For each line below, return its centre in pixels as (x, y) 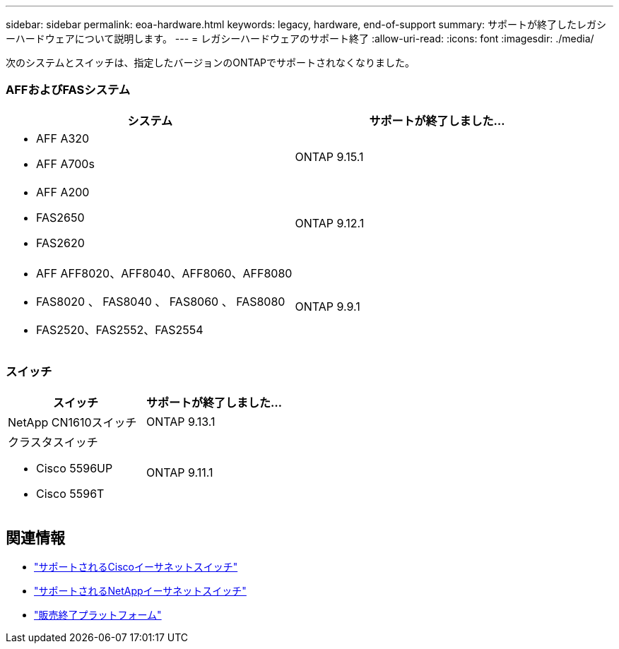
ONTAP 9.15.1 (329, 156)
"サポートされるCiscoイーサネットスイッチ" (136, 567)
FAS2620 (60, 243)
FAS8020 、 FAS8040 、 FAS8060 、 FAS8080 (161, 301)
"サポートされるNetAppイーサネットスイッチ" (140, 591)
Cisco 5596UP (75, 468)
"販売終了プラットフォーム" (98, 615)
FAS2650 (60, 217)
